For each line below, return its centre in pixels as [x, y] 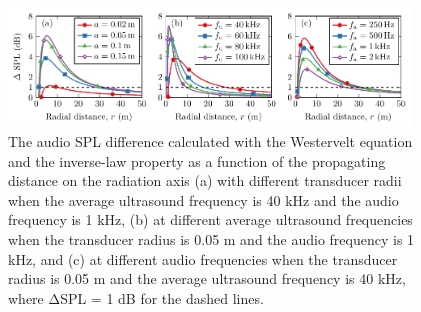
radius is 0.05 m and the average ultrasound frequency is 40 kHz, [207, 278]
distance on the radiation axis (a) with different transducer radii [205, 180]
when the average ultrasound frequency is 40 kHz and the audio [203, 199]
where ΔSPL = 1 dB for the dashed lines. [136, 297]
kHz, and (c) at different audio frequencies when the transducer [203, 258]
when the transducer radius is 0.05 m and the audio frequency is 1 [211, 238]
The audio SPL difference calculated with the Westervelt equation [210, 141]
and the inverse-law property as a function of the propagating [197, 160]
